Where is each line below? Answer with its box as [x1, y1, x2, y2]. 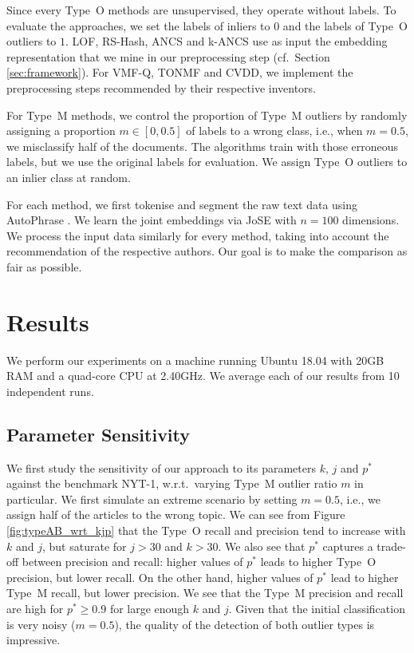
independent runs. [6, 382, 94, 399]
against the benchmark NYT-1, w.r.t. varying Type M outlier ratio [6, 475, 337, 492]
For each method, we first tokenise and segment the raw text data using [6, 196, 358, 212]
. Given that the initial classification [228, 600, 405, 616]
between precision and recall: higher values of [22, 553, 243, 570]
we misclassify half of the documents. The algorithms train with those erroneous [6, 137, 399, 154]
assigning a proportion [6, 122, 116, 139]
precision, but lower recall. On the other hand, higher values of [6, 568, 313, 585]
